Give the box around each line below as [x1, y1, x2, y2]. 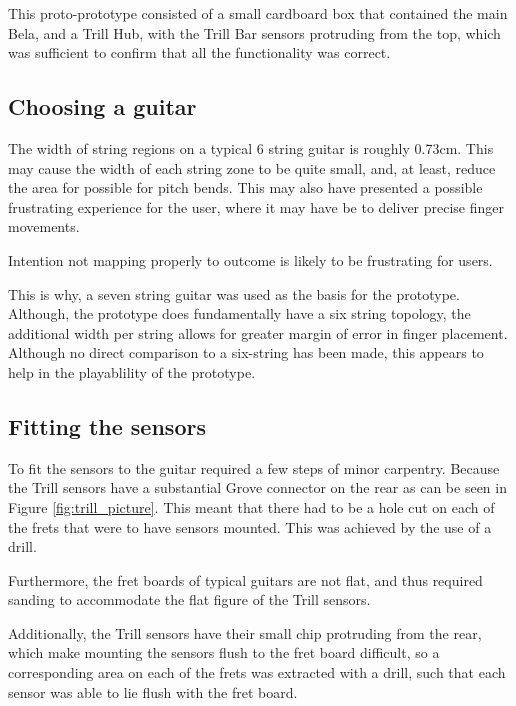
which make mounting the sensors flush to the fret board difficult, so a [8, 642, 440, 663]
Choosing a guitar [8, 91, 197, 122]
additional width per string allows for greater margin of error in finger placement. [8, 322, 508, 343]
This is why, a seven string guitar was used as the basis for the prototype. [8, 283, 460, 304]
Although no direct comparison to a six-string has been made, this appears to [8, 342, 484, 363]
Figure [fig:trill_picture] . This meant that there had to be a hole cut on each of [8, 496, 495, 517]
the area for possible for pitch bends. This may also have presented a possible [8, 177, 483, 198]
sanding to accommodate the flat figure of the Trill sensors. [8, 589, 371, 610]
